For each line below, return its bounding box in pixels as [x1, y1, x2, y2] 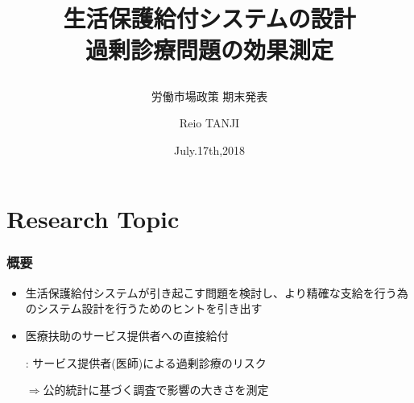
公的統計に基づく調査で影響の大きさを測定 [43, 381, 269, 398]
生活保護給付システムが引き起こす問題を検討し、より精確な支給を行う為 [25, 284, 408, 301]
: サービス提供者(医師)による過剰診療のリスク [25, 354, 267, 371]
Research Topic [6, 202, 180, 235]
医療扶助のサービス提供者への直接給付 [25, 326, 229, 343]
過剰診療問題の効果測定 [85, 33, 333, 66]
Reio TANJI [179, 114, 240, 131]
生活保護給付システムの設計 [63, 2, 356, 35]
